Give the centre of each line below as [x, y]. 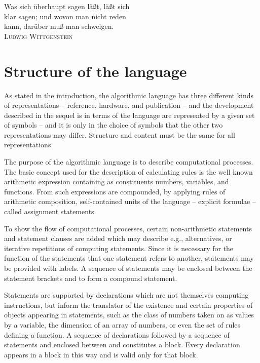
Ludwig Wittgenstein [39, 36]
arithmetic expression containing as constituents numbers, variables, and [117, 182]
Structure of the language [96, 71]
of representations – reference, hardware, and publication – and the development [129, 105]
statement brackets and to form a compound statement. [91, 278]
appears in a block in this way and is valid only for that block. [101, 354]
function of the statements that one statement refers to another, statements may [129, 258]
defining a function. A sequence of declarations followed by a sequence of [117, 334]
